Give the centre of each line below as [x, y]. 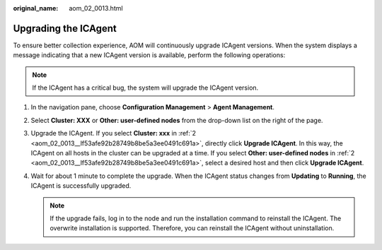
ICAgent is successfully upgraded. [81, 186]
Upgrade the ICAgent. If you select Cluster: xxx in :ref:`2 [114, 133]
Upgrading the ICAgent [65, 28]
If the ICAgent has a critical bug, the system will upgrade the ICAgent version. [145, 88]
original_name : [36, 8]
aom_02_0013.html [96, 8]
